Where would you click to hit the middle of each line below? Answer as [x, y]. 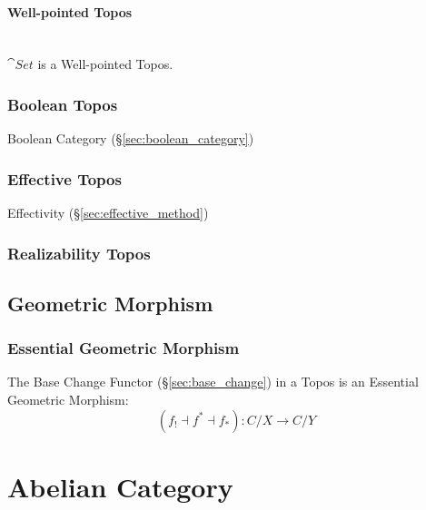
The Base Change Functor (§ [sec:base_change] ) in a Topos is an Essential [213, 382]
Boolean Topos [63, 104]
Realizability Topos [79, 253]
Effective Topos [64, 178]
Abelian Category [120, 486]
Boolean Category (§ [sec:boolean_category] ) [131, 138]
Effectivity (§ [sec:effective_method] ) [108, 213]
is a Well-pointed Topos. [105, 64]
